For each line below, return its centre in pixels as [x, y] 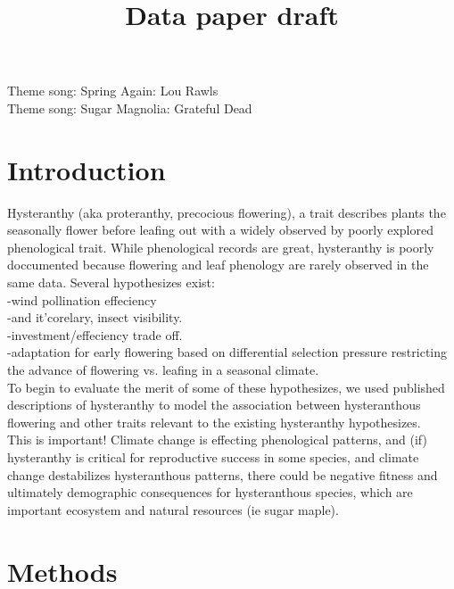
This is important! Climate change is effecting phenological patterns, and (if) [217, 440]
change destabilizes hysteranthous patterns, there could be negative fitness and [223, 474]
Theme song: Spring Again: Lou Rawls [113, 91]
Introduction [87, 169]
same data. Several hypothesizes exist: [111, 282]
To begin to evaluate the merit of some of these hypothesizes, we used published [226, 387]
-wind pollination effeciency [82, 299]
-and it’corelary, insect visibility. [95, 317]
